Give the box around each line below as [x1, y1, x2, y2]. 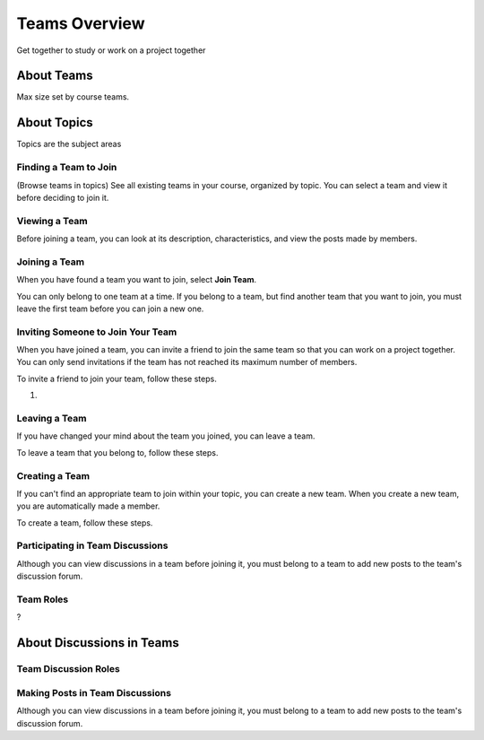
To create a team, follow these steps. [16, 517, 153, 528]
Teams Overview [16, 13, 145, 33]
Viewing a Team [16, 214, 89, 227]
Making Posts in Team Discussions [16, 686, 172, 699]
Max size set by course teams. [16, 91, 130, 102]
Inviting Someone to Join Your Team [16, 326, 177, 338]
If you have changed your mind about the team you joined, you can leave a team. [16, 431, 315, 441]
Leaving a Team [16, 413, 87, 425]
